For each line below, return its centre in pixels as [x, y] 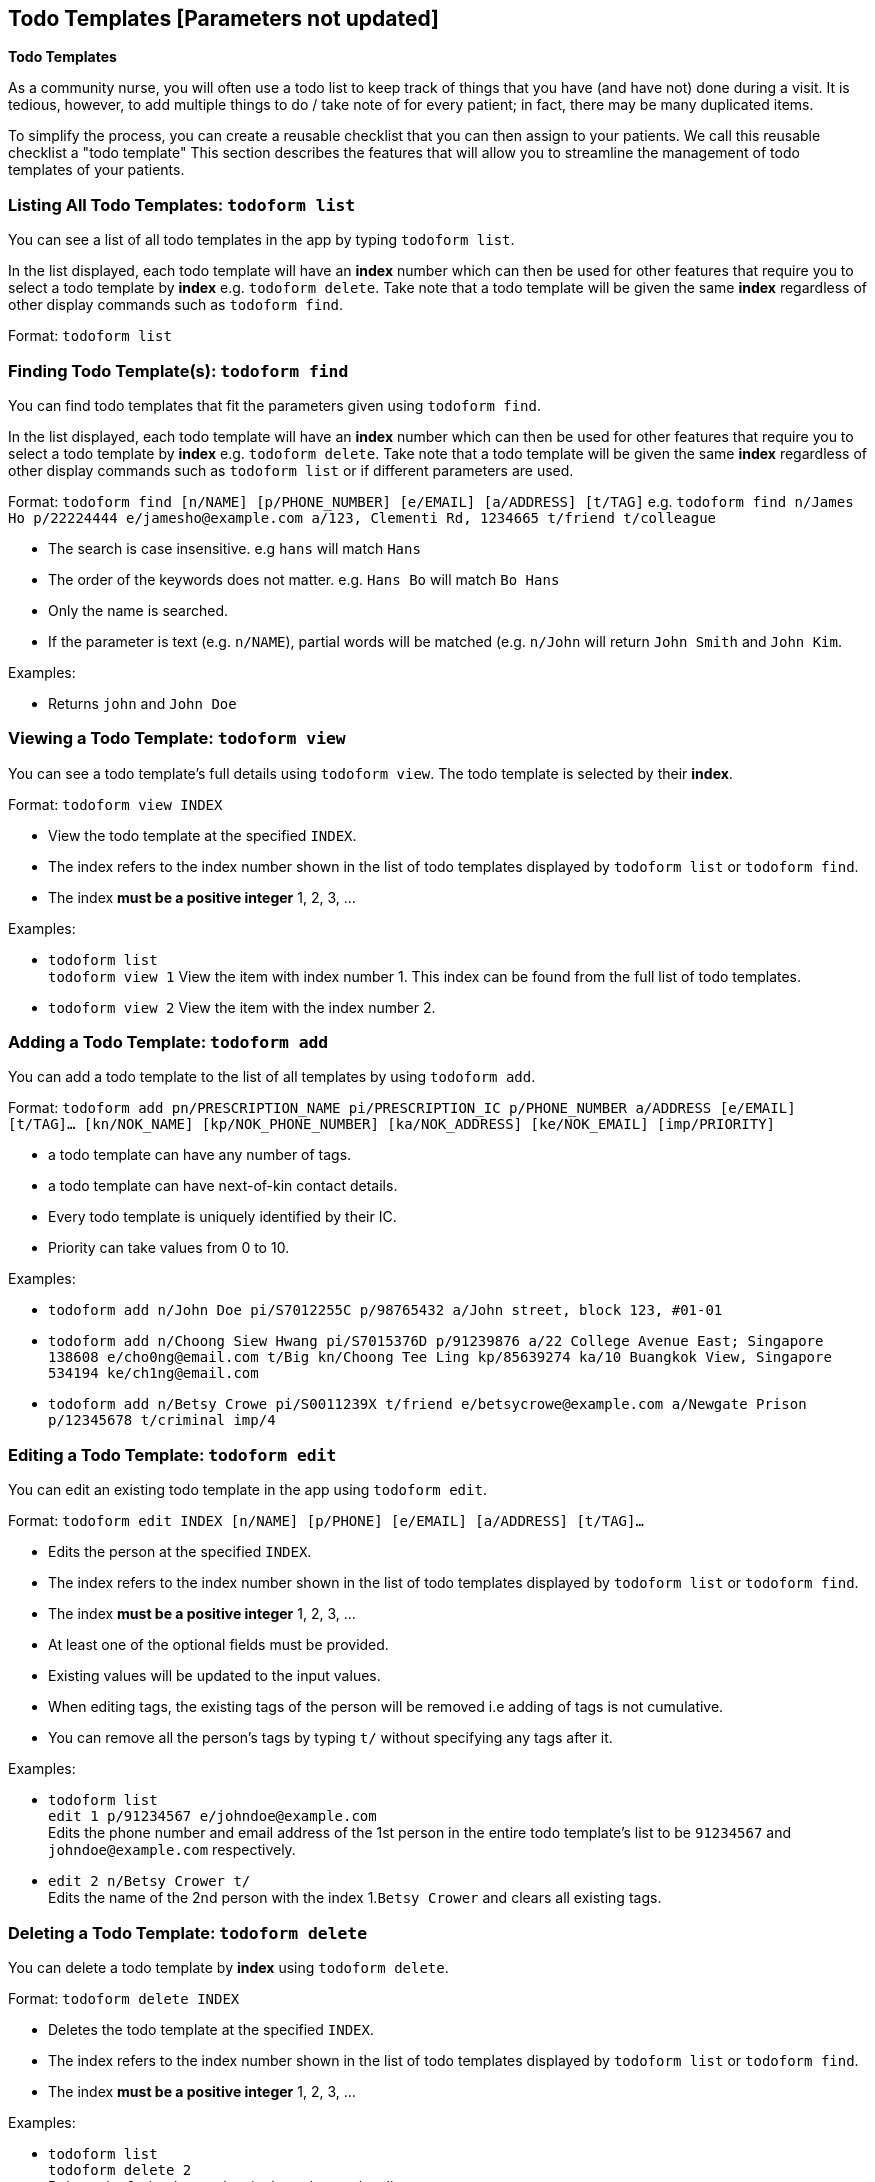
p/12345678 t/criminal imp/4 [162, 1420]
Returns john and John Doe [142, 703]
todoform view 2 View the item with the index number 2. [242, 1007]
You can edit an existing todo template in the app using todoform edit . [247, 1490]
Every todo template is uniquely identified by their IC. [222, 1217]
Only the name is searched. [138, 610]
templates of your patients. [96, 170]
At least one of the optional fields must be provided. [218, 1645]
